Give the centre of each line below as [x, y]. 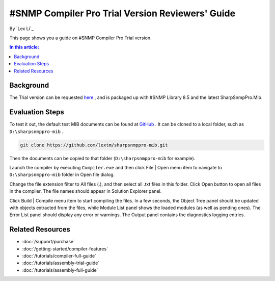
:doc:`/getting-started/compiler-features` [65, 249]
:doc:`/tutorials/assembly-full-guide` [60, 270]
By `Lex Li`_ [22, 29]
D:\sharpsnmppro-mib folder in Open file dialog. [62, 175]
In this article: [24, 47]
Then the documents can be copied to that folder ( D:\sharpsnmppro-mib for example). [102, 158]
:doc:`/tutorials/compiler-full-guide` [59, 256]
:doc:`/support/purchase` [49, 242]
